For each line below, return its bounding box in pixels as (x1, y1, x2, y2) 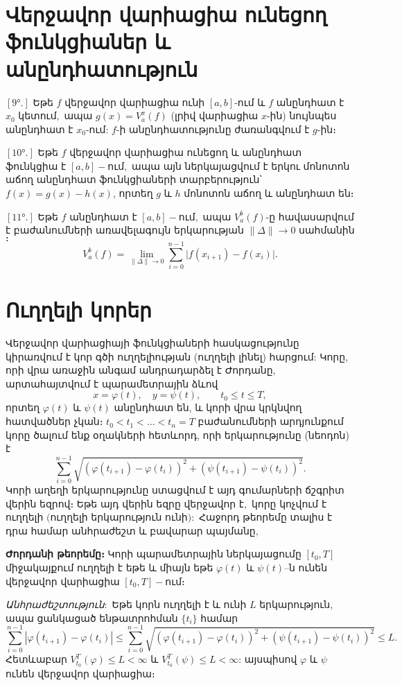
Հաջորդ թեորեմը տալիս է (199, 510, 333, 524)
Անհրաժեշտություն (6, 597, 105, 612)
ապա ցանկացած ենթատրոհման (6, 610, 178, 625)
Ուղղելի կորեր (6, 295, 152, 324)
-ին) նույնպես (266, 108, 337, 123)
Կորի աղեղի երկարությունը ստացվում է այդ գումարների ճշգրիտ (6, 482, 344, 496)
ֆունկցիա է (6, 158, 67, 173)
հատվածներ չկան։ (6, 414, 103, 428)
